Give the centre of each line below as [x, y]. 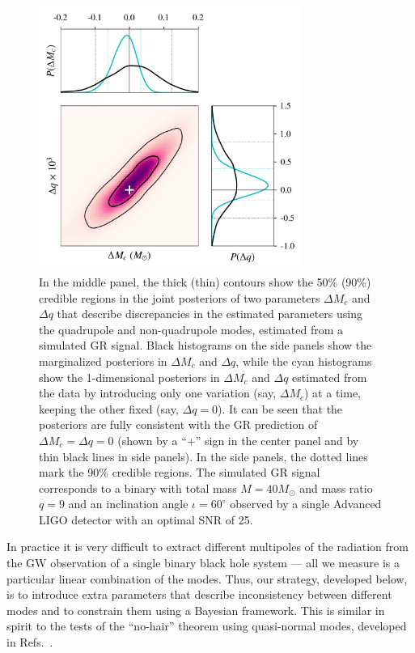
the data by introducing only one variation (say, [158, 393]
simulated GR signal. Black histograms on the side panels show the [205, 345]
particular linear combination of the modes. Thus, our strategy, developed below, [207, 578]
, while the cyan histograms [304, 360]
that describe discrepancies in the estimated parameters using [210, 314]
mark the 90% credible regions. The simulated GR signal [180, 472]
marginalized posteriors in [103, 360]
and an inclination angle [128, 504]
